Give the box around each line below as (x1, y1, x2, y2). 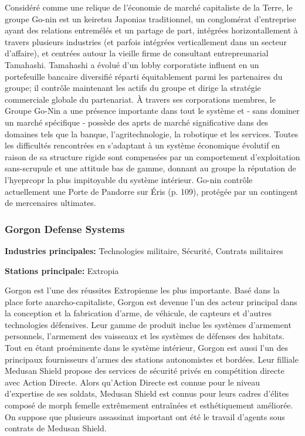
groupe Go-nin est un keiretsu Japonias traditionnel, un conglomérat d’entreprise (5, 12, 296, 25)
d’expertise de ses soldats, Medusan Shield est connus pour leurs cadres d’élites (5, 387, 289, 400)
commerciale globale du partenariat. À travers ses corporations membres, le (5, 93, 276, 105)
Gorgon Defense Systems (5, 221, 125, 236)
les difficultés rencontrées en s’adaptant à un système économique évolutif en (5, 139, 280, 151)
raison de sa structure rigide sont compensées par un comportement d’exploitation (5, 150, 300, 163)
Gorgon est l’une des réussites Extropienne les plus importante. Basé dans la (5, 284, 280, 296)
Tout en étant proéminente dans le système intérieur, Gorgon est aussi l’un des (5, 342, 288, 354)
